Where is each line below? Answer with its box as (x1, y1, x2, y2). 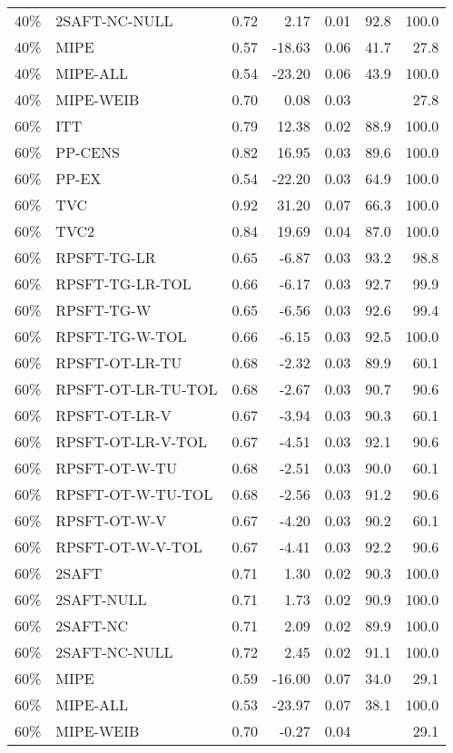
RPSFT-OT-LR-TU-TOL (55, 378, 218, 399)
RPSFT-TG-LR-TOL (55, 273, 192, 294)
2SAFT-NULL (55, 589, 147, 610)
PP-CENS (55, 142, 120, 162)
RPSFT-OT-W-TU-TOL (55, 484, 213, 504)
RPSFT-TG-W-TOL (55, 326, 187, 347)
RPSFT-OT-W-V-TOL (55, 536, 202, 557)
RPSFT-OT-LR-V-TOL (55, 431, 207, 452)
